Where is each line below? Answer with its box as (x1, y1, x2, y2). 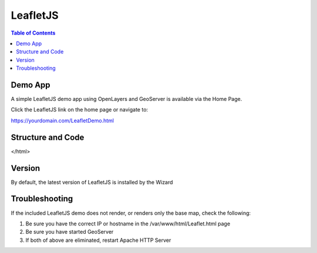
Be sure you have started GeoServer (25, 228, 114, 235)
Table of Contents (11, 29, 56, 36)
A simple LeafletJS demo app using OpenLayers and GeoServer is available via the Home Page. (11, 96, 242, 103)
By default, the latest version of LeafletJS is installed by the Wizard (11, 178, 173, 185)
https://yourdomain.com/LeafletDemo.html (11, 117, 114, 124)
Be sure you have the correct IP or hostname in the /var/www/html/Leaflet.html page (25, 220, 231, 227)
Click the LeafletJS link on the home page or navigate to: (11, 106, 149, 113)
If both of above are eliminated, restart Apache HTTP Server (25, 237, 171, 244)
